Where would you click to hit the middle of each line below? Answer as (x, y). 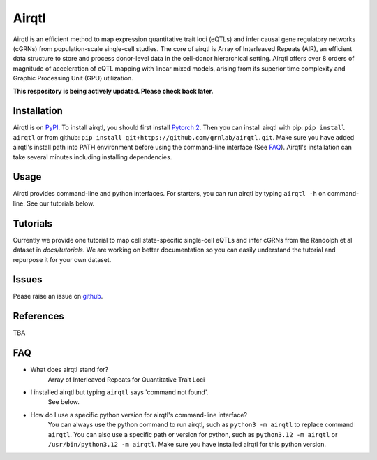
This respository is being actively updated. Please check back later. (113, 91)
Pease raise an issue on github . (58, 296)
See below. (64, 402)
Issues (28, 280)
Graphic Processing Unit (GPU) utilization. (73, 78)
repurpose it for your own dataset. (62, 259)
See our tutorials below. (61, 203)
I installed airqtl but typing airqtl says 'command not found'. (119, 392)
